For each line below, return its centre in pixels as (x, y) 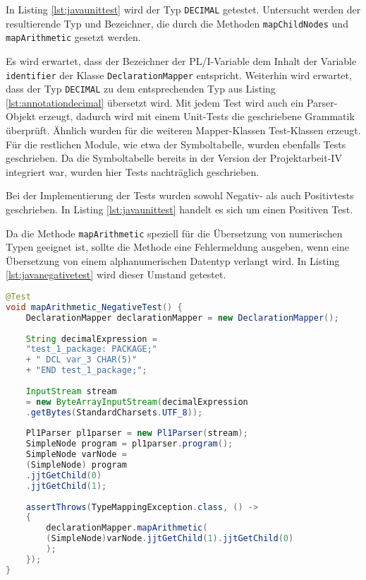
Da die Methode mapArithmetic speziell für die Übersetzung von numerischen (174, 233)
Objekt (21, 116)
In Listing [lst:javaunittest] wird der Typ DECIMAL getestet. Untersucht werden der (183, 9)
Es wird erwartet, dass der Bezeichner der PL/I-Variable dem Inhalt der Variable (181, 60)
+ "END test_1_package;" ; (86, 371)
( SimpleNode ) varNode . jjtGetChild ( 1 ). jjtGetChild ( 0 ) (170, 539)
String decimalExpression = (91, 339)
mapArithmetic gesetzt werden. (73, 37)
